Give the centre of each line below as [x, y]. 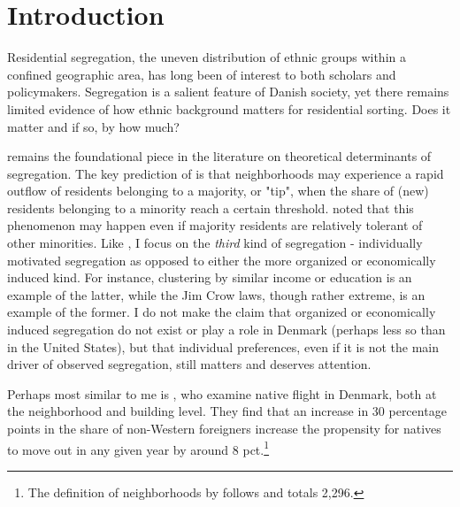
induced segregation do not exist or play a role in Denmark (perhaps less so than [226, 330]
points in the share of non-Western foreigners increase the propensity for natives [224, 428]
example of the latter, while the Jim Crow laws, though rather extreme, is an [216, 294]
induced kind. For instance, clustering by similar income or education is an [210, 277]
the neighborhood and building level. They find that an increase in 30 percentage [227, 411]
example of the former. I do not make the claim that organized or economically [222, 312]
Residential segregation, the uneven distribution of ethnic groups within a [207, 57]
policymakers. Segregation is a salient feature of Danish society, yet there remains [228, 92]
